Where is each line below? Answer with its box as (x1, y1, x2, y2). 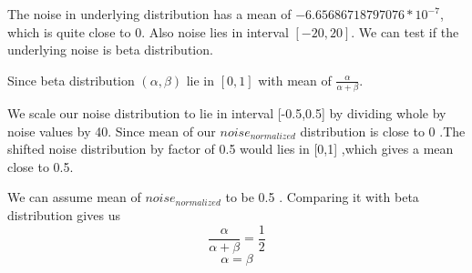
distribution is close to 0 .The (300, 121, 466, 140)
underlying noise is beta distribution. (7, 40, 213, 59)
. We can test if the (351, 22, 459, 41)
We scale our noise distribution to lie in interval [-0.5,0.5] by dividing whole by (7, 104, 446, 123)
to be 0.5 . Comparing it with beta (225, 187, 419, 207)
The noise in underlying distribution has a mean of (7, 5, 292, 23)
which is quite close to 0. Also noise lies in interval (7, 22, 289, 41)
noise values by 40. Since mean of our (7, 121, 216, 140)
